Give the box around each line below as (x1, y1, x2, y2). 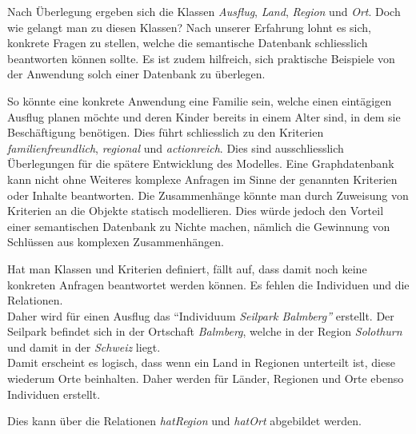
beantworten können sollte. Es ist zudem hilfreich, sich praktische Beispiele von (7, 50, 395, 66)
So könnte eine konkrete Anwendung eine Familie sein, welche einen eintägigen (7, 92, 392, 109)
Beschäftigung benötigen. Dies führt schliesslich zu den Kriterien (7, 124, 324, 141)
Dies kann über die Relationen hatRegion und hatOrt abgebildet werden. (7, 412, 362, 429)
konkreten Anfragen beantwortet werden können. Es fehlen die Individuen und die (7, 276, 410, 293)
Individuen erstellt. (7, 385, 101, 402)
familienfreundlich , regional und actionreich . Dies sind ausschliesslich (7, 139, 344, 156)
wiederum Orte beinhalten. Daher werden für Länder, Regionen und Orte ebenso (7, 370, 404, 387)
